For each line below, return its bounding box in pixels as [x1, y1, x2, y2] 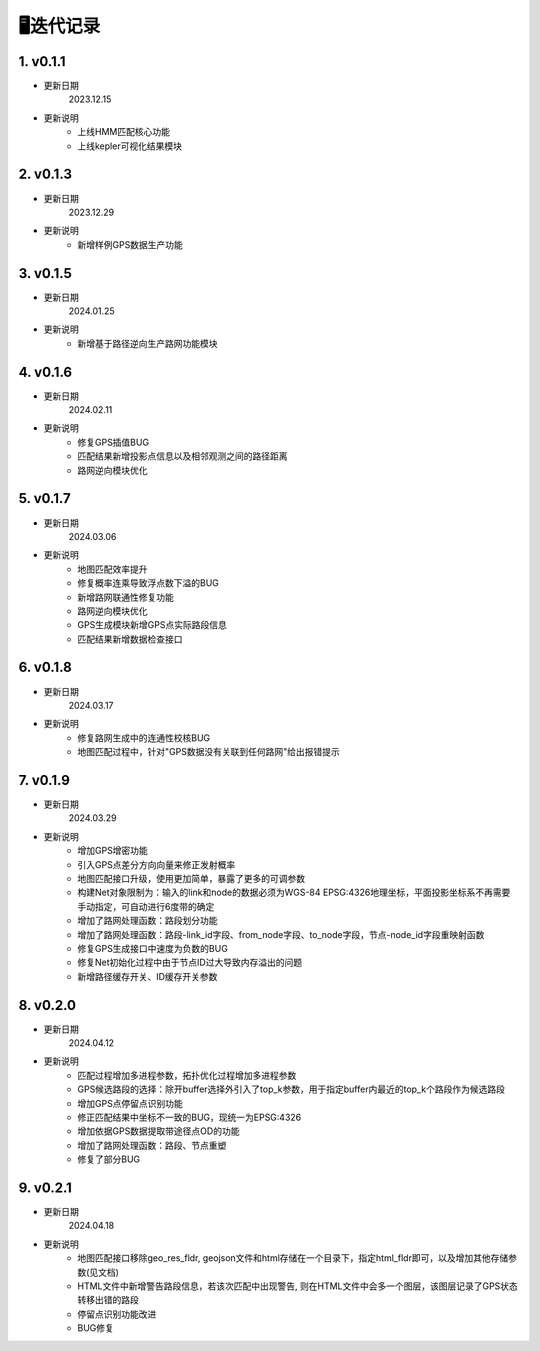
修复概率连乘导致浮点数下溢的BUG [77, 577, 220, 589]
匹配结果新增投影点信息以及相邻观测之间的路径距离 [77, 450, 288, 462]
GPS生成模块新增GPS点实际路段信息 [77, 619, 227, 631]
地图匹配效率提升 [77, 563, 148, 575]
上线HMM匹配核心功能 [77, 126, 170, 138]
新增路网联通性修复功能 [77, 591, 174, 603]
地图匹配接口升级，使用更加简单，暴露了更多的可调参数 [77, 873, 305, 884]
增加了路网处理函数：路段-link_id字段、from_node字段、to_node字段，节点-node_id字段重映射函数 [77, 928, 485, 940]
